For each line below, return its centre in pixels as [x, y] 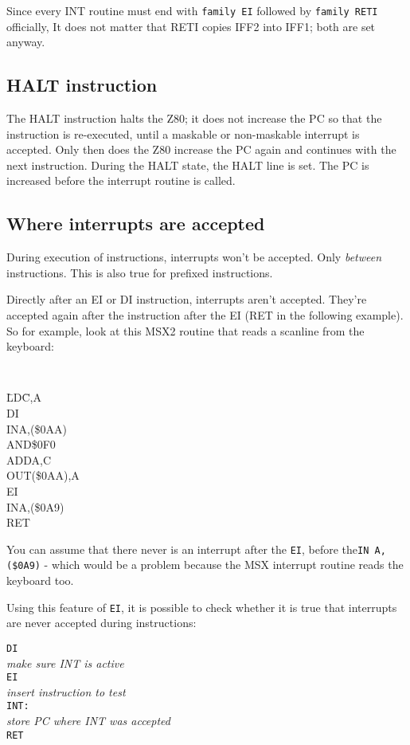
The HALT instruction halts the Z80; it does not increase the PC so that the [194, 118]
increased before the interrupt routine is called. [121, 180]
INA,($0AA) [37, 428]
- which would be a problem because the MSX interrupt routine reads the [224, 565]
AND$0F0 [31, 444]
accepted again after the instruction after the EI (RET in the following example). [205, 315]
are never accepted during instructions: [102, 623]
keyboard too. [40, 580]
